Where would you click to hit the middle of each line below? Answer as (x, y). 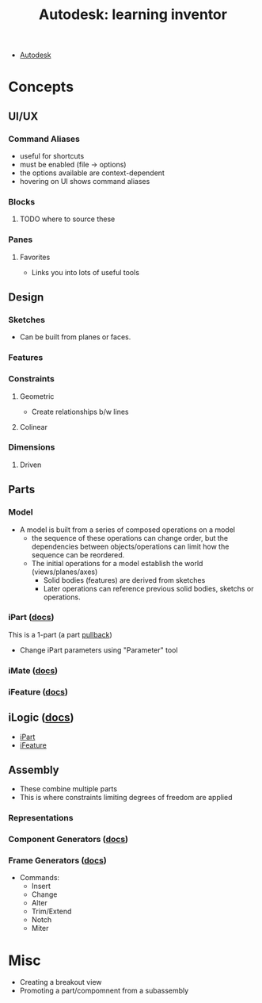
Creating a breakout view (61, 982)
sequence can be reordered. (78, 555)
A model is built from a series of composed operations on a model (127, 530)
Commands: (40, 878)
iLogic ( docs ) (41, 718)
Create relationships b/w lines (80, 412)
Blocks (22, 201)
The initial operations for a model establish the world (117, 563)
